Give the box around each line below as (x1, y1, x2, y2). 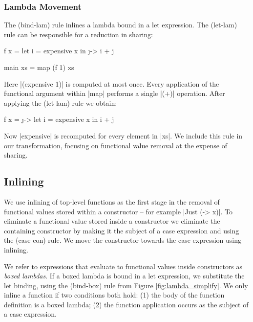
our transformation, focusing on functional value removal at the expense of (4, 140, 227, 150)
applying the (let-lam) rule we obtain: (4, 97, 117, 108)
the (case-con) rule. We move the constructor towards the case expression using (4, 235, 241, 245)
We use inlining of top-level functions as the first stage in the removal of (4, 196, 220, 207)
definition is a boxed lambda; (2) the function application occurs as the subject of (4, 299, 249, 309)
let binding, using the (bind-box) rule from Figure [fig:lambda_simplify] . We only (4, 280, 248, 290)
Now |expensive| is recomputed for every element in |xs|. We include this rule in (4, 130, 243, 140)
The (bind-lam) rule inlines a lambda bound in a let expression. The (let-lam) (4, 20, 237, 30)
